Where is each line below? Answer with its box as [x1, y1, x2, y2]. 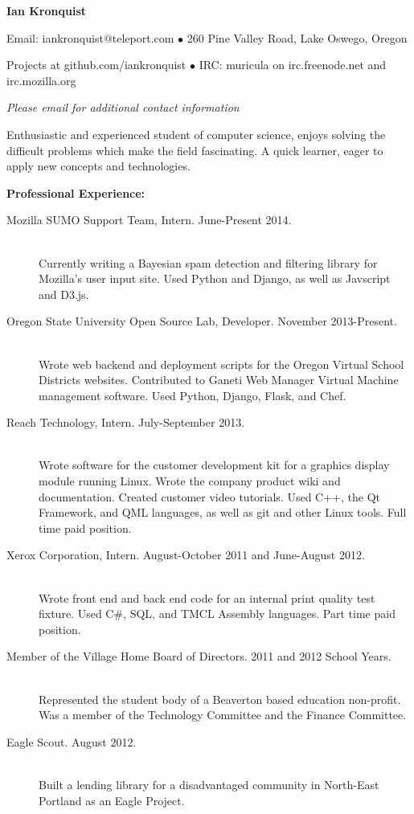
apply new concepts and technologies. [6, 157, 191, 174]
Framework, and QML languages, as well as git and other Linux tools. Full [39, 504, 407, 521]
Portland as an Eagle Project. [39, 792, 185, 808]
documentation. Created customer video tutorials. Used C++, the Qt [39, 488, 381, 505]
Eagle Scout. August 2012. [6, 733, 137, 750]
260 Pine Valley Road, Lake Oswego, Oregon [187, 29, 408, 46]
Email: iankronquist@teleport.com [6, 29, 174, 46]
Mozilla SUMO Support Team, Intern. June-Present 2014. [6, 211, 292, 228]
